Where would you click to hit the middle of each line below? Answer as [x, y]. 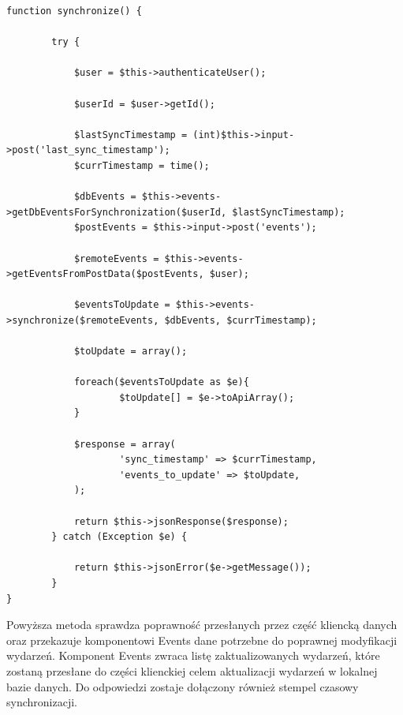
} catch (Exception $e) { [119, 537]
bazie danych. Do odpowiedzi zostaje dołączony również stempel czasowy [183, 686]
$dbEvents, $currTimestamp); [241, 320]
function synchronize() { [74, 11]
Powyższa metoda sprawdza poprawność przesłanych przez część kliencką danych [202, 625]
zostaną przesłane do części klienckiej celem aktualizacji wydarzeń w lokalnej [192, 670]
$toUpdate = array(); [131, 352]
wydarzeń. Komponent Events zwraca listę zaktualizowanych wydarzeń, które [193, 655]
